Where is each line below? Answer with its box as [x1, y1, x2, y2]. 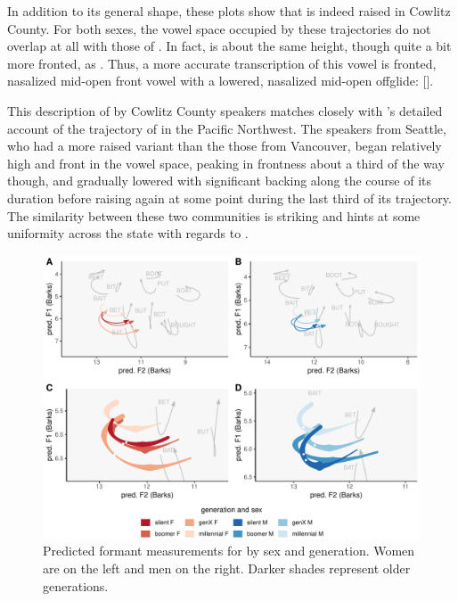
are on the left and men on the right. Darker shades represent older [43, 558, 411, 577]
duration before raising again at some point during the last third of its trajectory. [7, 188, 452, 207]
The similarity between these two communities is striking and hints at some [7, 206, 421, 225]
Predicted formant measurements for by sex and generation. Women [43, 541, 415, 560]
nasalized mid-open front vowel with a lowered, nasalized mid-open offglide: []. [7, 71, 434, 90]
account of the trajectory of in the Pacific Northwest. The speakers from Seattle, [7, 119, 446, 137]
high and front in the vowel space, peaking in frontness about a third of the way [7, 153, 445, 172]
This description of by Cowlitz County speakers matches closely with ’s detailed [7, 101, 443, 119]
